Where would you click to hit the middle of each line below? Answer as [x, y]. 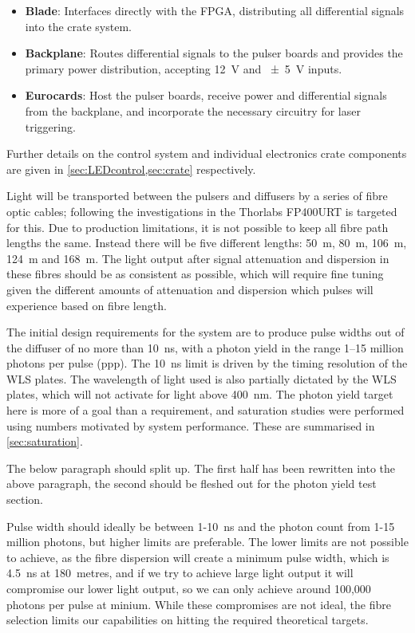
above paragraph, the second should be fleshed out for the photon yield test [192, 484]
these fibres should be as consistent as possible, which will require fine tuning [195, 274]
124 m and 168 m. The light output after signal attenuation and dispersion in [198, 258]
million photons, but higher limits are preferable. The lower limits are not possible [207, 542]
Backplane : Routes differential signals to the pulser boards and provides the [214, 53]
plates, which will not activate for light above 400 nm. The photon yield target [200, 394]
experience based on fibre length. [87, 305]
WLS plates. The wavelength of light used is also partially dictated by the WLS [202, 378]
